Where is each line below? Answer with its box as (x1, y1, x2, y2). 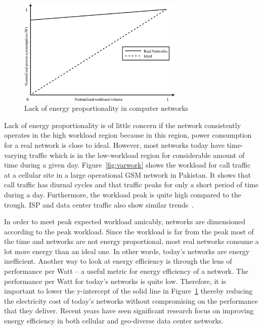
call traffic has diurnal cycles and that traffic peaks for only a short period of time (4, 179, 258, 190)
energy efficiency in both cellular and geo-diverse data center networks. (4, 315, 224, 326)
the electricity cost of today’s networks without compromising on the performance (4, 295, 258, 306)
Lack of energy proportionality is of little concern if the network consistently (4, 119, 241, 130)
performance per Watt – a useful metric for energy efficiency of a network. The (4, 266, 248, 276)
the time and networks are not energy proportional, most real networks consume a (4, 236, 259, 246)
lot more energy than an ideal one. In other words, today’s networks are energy (4, 245, 250, 256)
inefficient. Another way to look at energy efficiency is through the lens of (4, 256, 232, 266)
